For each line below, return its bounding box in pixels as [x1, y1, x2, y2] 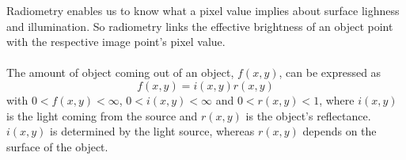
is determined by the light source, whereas [50, 123, 255, 139]
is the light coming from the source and [6, 107, 198, 124]
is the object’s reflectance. [245, 107, 371, 124]
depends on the [302, 123, 377, 139]
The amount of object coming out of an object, [6, 64, 234, 81]
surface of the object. [6, 138, 108, 154]
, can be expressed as [279, 64, 381, 81]
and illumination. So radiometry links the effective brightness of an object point [6, 17, 393, 34]
